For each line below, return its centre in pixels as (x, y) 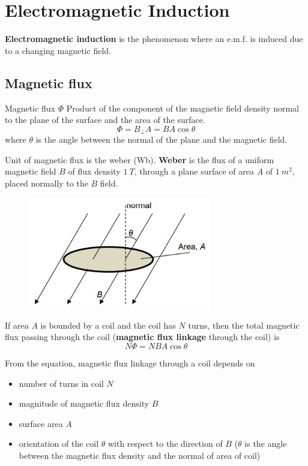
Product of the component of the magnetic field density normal (183, 108)
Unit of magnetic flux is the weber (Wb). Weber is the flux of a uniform (140, 159)
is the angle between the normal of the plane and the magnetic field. (162, 139)
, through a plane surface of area (194, 171)
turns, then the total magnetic (244, 325)
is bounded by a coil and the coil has (108, 325)
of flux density (94, 171)
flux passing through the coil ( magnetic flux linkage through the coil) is (142, 337)
